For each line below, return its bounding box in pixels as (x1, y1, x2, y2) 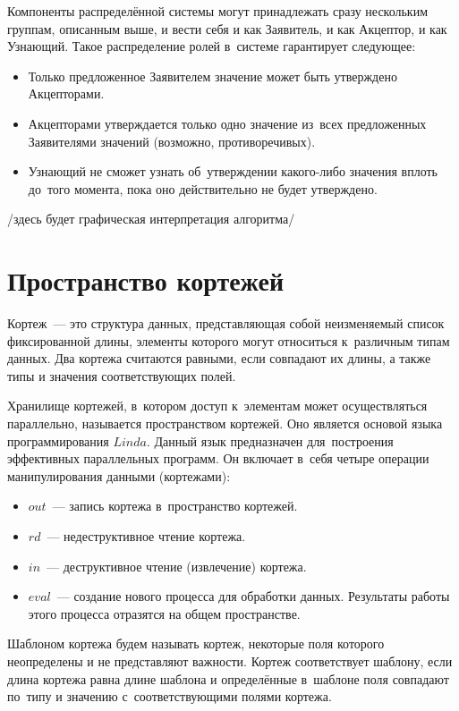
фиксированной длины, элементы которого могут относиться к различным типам (7, 331, 450, 350)
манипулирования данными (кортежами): (7, 466, 231, 485)
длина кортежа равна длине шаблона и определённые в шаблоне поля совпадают (7, 669, 449, 688)
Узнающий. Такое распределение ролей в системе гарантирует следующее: (7, 37, 416, 55)
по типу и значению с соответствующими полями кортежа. (7, 687, 332, 706)
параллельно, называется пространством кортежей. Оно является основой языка (7, 414, 443, 433)
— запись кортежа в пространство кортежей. (52, 496, 298, 515)
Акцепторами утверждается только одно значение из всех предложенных (28, 114, 427, 132)
